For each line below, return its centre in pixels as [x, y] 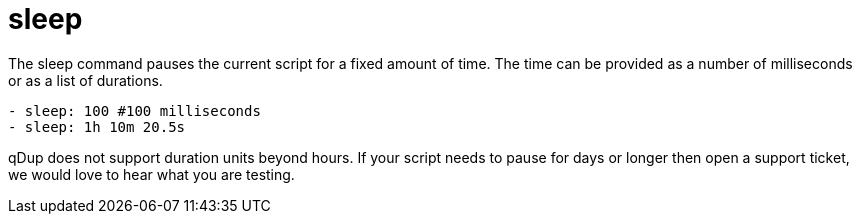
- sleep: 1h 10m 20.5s [97, 126]
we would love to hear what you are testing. [151, 174]
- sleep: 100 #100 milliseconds [134, 110]
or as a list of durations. [85, 80]
